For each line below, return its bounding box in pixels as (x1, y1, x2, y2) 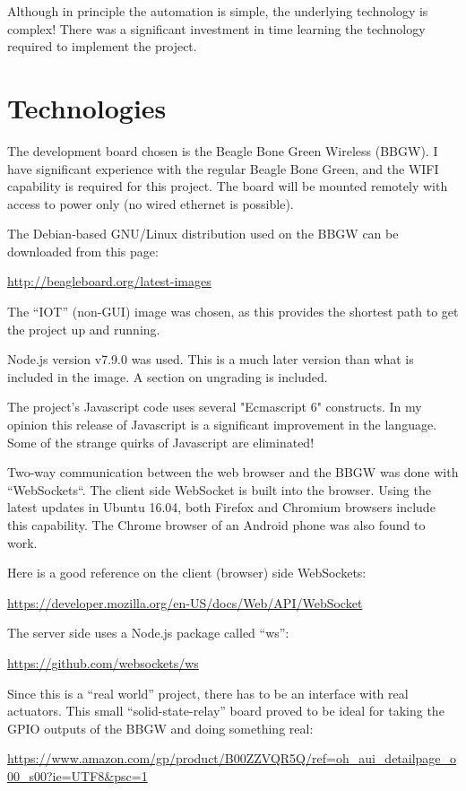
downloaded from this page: (7, 241, 159, 260)
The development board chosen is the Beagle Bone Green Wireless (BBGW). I (7, 141, 438, 160)
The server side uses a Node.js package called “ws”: (7, 623, 289, 642)
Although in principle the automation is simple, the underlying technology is (7, 2, 428, 20)
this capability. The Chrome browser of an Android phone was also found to (7, 516, 426, 534)
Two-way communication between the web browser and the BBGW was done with (7, 463, 459, 482)
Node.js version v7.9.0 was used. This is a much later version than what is (7, 350, 414, 369)
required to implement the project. (7, 37, 197, 56)
